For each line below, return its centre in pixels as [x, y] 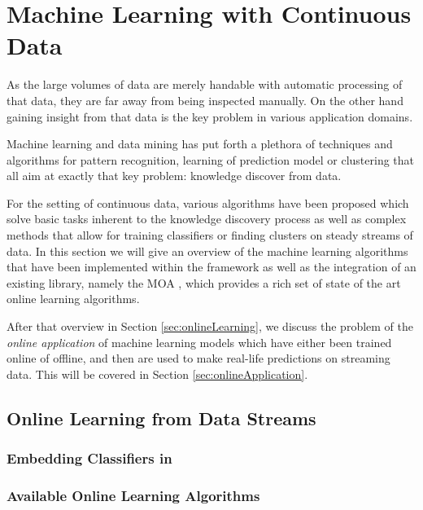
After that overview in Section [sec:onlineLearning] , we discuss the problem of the [210, 326]
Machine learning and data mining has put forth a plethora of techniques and [200, 144]
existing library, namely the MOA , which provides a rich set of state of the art [204, 282]
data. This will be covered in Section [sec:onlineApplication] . [157, 374]
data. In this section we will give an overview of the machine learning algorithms [207, 251]
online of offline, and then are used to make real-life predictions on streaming [198, 358]
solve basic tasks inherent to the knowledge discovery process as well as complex [207, 219]
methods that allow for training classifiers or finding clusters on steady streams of [210, 235]
